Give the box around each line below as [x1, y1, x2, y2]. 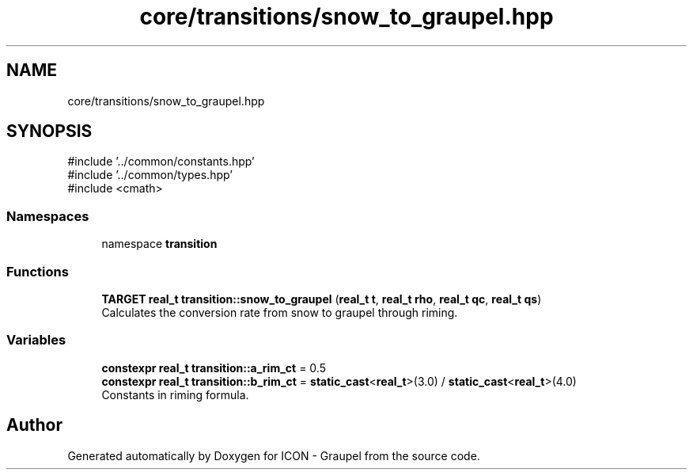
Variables [6, 332, 66, 348]
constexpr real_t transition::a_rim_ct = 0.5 [101, 360, 326, 375]
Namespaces [6, 208, 89, 224]
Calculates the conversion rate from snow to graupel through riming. [101, 305, 458, 319]
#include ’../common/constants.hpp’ [67, 154, 255, 169]
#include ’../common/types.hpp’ [67, 168, 233, 182]
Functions [6, 263, 69, 280]
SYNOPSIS [6, 121, 93, 142]
